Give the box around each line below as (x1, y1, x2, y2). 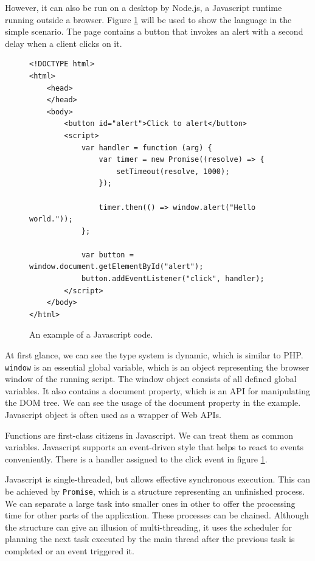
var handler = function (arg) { (81, 143, 212, 152)
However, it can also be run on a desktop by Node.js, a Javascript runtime (5, 1, 282, 13)
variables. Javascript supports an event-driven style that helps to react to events (5, 441, 303, 453)
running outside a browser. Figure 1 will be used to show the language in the (5, 13, 292, 26)
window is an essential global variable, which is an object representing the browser (5, 360, 310, 373)
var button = (81, 250, 134, 259)
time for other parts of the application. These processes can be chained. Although (5, 509, 309, 521)
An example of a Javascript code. (29, 328, 153, 341)
